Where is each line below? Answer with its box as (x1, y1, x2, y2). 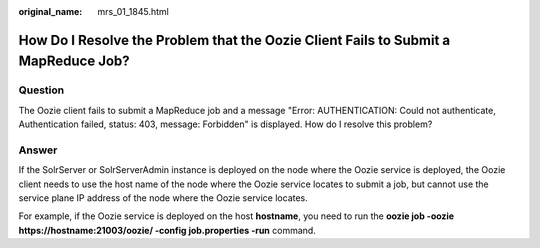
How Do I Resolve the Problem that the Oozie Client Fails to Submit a (18, 31, 451, 49)
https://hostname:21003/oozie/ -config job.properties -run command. (18, 224, 317, 236)
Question (18, 83, 65, 97)
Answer (18, 143, 58, 157)
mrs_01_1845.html (97, 6, 169, 17)
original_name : (18, 6, 83, 17)
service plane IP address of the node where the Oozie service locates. (18, 192, 309, 204)
